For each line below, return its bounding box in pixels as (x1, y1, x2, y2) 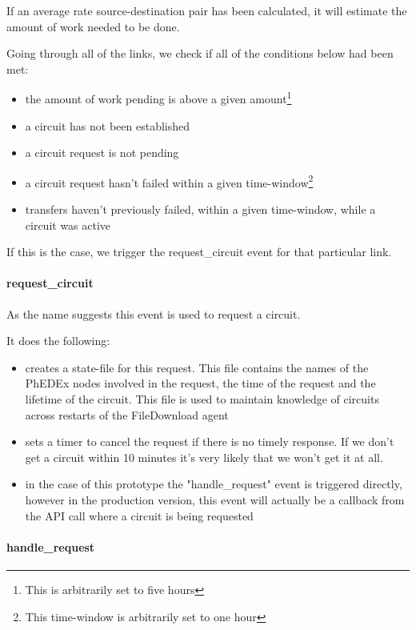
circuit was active (25, 216, 111, 233)
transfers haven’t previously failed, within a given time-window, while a (25, 201, 376, 218)
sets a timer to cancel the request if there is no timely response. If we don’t (25, 433, 394, 450)
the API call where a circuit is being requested (25, 507, 254, 524)
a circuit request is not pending (25, 144, 179, 161)
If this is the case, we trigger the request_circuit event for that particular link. (6, 243, 392, 260)
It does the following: (6, 332, 110, 349)
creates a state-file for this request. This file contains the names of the (25, 359, 369, 375)
